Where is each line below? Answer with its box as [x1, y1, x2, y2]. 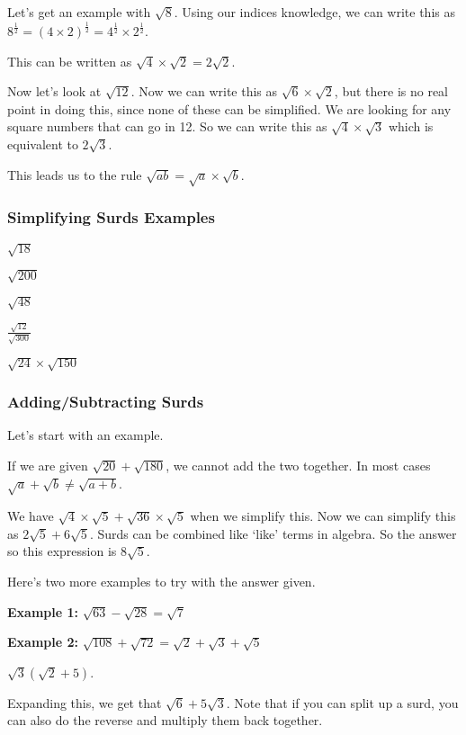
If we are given [7, 455, 88, 474]
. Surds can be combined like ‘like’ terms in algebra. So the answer [89, 524, 457, 542]
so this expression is [7, 542, 117, 560]
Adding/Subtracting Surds [7, 390, 204, 413]
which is [388, 117, 434, 136]
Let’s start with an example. [7, 426, 164, 444]
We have [7, 506, 54, 525]
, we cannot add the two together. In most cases [166, 455, 431, 474]
